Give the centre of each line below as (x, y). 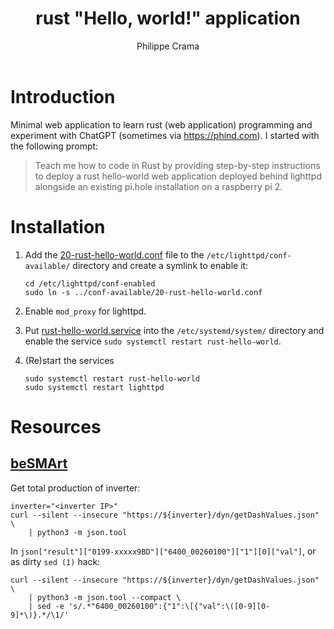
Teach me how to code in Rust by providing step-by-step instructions (177, 165)
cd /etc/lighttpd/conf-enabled (90, 283)
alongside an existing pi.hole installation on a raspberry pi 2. (158, 186)
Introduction (63, 96)
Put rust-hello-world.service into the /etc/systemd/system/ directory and (174, 330)
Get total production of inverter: (75, 488)
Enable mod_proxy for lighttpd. (85, 311)
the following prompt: (54, 146)
